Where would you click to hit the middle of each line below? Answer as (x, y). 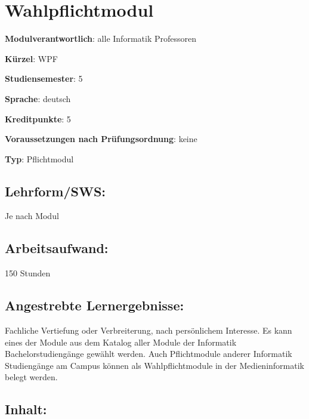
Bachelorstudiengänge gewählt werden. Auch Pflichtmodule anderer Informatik (149, 354)
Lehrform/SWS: (55, 191)
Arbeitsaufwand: (57, 248)
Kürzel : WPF (31, 58)
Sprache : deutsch (38, 98)
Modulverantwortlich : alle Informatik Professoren (101, 38)
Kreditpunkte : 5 (38, 118)
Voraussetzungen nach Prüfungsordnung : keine (101, 139)
